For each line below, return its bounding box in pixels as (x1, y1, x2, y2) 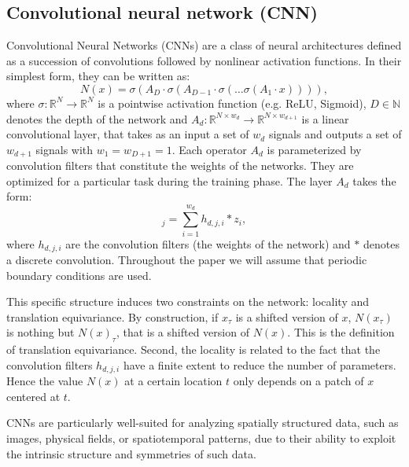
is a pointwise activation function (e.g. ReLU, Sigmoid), (98, 94, 367, 111)
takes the (352, 172, 396, 189)
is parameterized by (267, 141, 362, 157)
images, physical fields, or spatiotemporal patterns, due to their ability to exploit (6, 429, 396, 446)
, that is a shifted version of (116, 324, 249, 340)
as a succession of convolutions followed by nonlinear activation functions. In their (6, 52, 402, 68)
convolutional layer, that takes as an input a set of (6, 126, 249, 142)
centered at (6, 388, 61, 404)
